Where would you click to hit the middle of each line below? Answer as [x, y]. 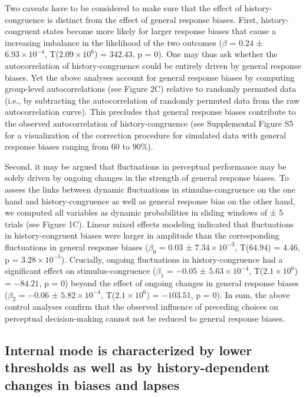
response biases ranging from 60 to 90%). [79, 146]
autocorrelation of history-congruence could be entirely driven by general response [153, 65]
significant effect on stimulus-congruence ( [80, 271]
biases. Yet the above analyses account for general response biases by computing [150, 77]
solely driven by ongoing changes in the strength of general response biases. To [147, 178]
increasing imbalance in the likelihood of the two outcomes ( [113, 42]
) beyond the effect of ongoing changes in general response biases [182, 283]
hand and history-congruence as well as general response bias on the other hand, [150, 201]
